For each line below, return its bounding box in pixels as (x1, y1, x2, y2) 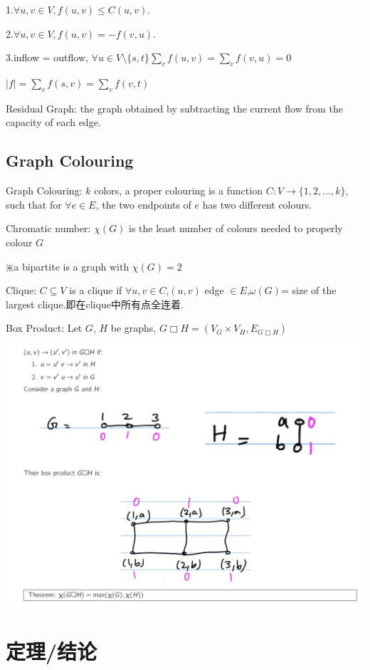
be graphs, (110, 320, 157, 335)
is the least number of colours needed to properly (129, 221, 343, 236)
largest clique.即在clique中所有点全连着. (6, 296, 184, 311)
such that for (6, 197, 62, 211)
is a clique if (69, 283, 122, 298)
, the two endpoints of (95, 197, 191, 211)
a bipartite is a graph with (14, 258, 129, 273)
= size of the (280, 283, 337, 298)
